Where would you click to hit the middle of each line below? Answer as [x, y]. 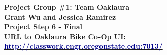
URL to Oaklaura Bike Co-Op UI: [65, 36]
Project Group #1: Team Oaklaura [67, 7]
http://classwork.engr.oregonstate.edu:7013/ [83, 46]
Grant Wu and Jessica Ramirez [60, 16]
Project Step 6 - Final [43, 26]
